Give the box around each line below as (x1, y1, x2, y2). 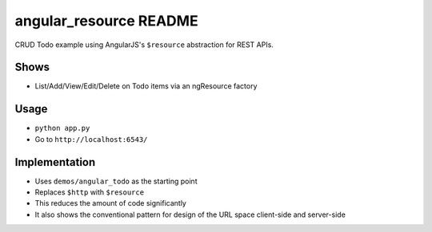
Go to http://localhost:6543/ (34, 134, 148, 144)
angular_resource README (14, 12, 199, 29)
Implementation (14, 155, 96, 169)
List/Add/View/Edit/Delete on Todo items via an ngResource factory (34, 81, 258, 91)
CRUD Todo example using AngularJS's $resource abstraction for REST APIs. (14, 40, 274, 49)
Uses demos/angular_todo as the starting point (34, 176, 198, 186)
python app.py (34, 124, 90, 133)
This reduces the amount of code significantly (34, 199, 187, 208)
